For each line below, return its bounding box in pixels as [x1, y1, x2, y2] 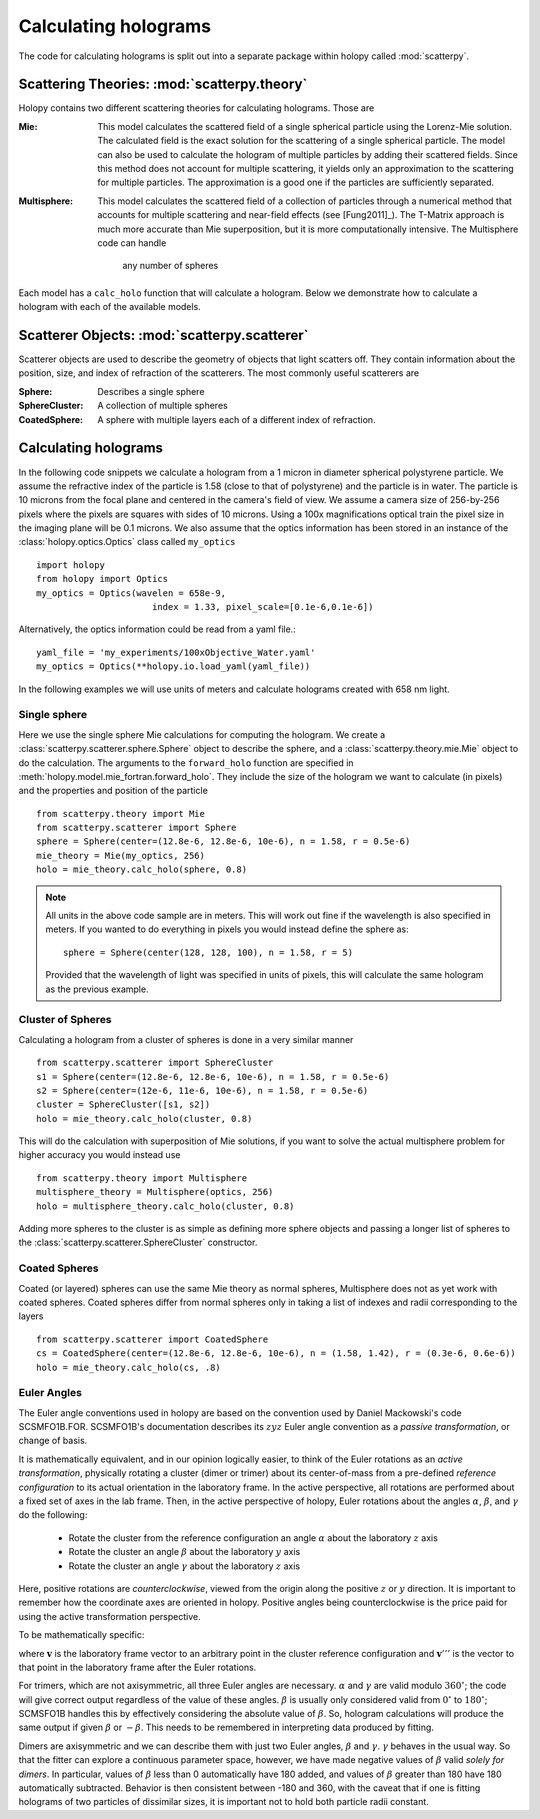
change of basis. [18, 1435, 88, 1447]
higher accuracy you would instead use [18, 1149, 181, 1161]
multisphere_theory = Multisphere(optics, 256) [36, 1186, 274, 1198]
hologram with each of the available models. [18, 301, 202, 313]
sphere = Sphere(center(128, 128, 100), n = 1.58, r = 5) [63, 946, 354, 958]
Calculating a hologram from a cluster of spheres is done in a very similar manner [18, 1033, 354, 1045]
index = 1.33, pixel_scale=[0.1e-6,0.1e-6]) [151, 601, 374, 613]
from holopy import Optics [36, 573, 169, 585]
